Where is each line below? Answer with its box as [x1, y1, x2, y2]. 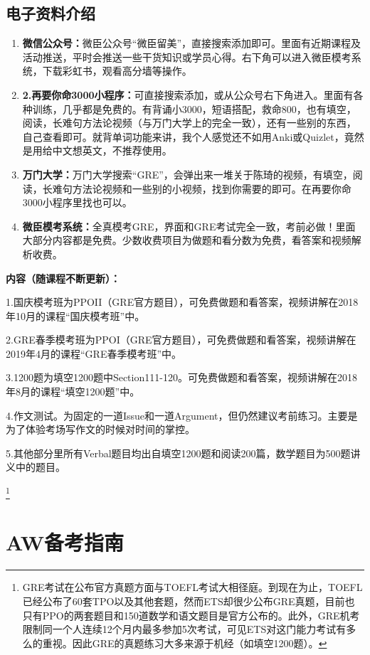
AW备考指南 [6, 528, 125, 557]
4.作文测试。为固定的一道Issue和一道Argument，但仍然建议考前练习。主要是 [6, 408, 358, 422]
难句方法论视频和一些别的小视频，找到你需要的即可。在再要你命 [52, 181, 351, 196]
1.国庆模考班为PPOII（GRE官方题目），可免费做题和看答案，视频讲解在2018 [6, 294, 359, 309]
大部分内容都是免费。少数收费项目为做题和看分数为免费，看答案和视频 [22, 233, 351, 247]
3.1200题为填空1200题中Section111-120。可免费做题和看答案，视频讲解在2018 [6, 370, 357, 385]
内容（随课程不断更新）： [6, 270, 120, 285]
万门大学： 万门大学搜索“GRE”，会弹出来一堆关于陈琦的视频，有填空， [22, 166, 353, 181]
